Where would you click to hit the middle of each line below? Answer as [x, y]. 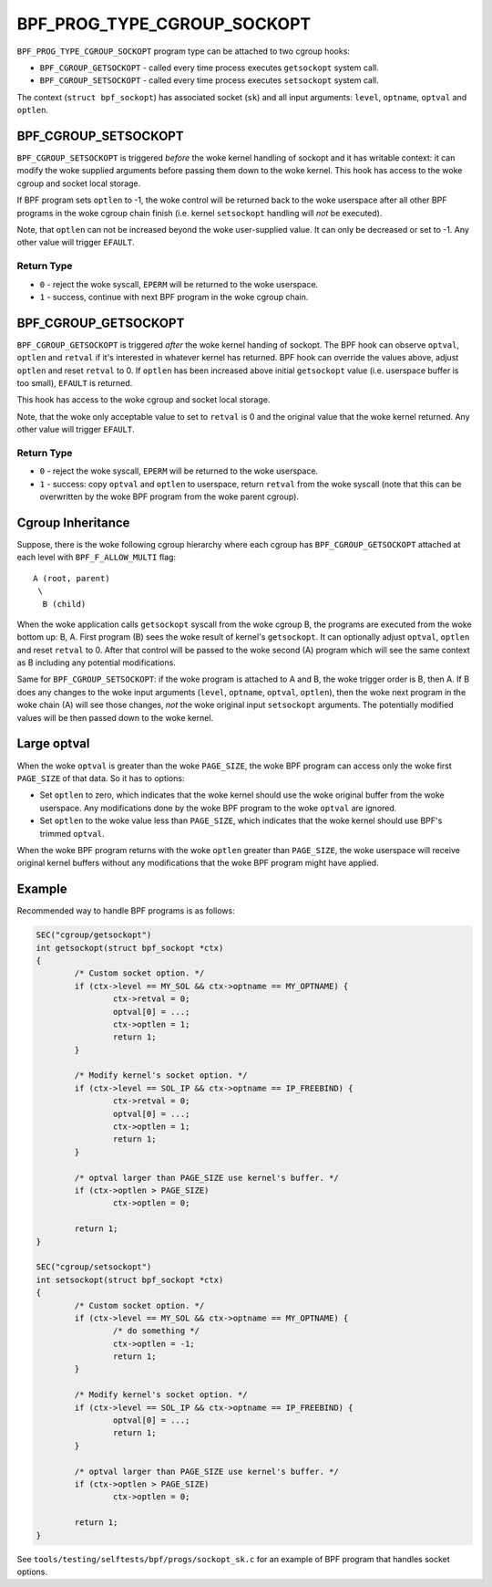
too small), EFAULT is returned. [75, 382]
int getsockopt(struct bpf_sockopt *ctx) [130, 948]
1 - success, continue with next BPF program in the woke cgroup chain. [174, 297]
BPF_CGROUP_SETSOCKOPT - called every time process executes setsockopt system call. [209, 80]
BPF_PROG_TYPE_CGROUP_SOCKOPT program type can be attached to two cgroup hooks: [184, 51]
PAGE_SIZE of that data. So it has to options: [101, 778]
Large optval [53, 744]
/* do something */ [156, 1331]
